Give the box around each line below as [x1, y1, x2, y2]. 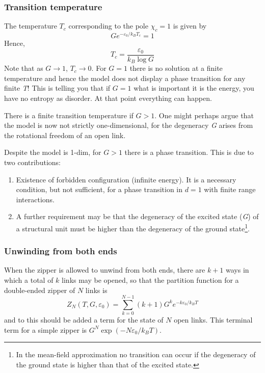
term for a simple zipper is [4, 324, 87, 335]
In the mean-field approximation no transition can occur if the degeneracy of [16, 349, 256, 360]
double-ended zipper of [4, 284, 75, 295]
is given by [173, 20, 207, 31]
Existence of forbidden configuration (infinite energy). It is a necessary [16, 174, 236, 184]
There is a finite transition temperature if [4, 110, 134, 120]
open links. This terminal [174, 314, 253, 325]
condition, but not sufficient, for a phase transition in [16, 184, 183, 195]
